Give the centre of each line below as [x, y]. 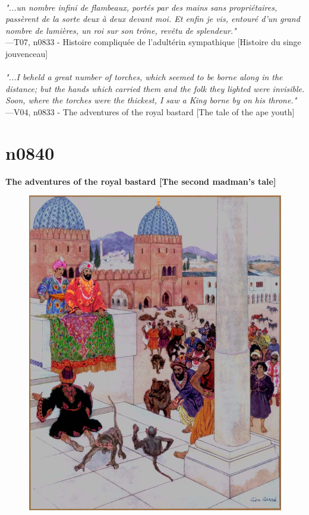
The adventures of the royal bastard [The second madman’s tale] [141, 181]
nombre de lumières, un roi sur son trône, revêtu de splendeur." [121, 30]
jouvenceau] [27, 53]
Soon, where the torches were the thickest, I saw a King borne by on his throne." [151, 100]
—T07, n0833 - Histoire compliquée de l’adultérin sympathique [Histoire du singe [153, 42]
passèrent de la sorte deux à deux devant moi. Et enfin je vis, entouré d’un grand [153, 19]
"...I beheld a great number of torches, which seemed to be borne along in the [144, 77]
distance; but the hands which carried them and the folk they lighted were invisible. [155, 88]
